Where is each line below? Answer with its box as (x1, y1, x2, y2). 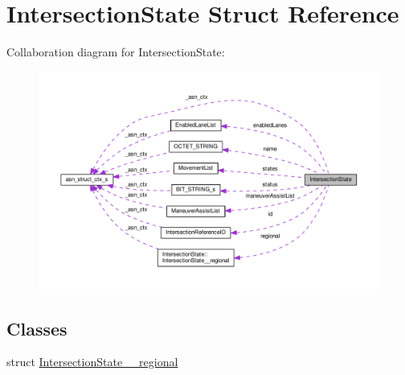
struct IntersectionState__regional (6, 353, 178, 370)
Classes (6, 315, 67, 340)
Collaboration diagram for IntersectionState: (6, 43, 225, 60)
